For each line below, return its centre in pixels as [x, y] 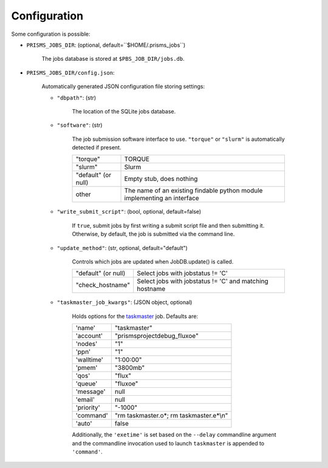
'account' [89, 336]
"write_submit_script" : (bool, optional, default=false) [129, 212]
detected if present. [97, 148]
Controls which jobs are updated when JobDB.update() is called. [153, 262]
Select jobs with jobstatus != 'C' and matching [203, 281]
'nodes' [86, 344]
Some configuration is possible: [51, 34]
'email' [85, 399]
